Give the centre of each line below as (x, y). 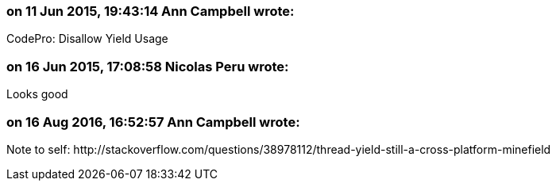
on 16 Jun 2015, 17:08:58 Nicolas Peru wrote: (148, 66)
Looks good (37, 94)
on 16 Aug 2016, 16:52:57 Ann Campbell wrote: (153, 122)
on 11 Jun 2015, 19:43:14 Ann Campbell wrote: (151, 11)
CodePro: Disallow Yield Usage (87, 39)
